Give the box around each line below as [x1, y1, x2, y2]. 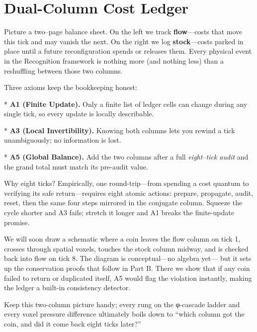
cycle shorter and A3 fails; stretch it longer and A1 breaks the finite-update [4, 207, 234, 218]
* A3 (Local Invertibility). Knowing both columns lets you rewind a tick [4, 125, 235, 135]
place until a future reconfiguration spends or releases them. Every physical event [4, 46, 252, 56]
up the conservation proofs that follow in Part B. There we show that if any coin [4, 263, 250, 273]
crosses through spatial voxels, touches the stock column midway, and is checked [4, 243, 249, 253]
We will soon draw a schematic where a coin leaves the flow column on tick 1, [4, 234, 241, 244]
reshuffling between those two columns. [4, 65, 123, 76]
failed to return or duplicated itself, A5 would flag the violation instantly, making [4, 272, 252, 283]
